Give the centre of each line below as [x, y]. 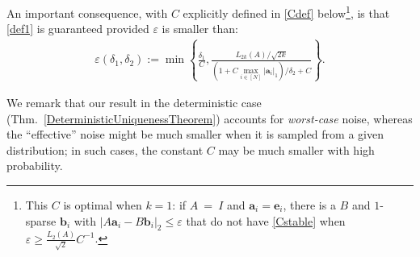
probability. [35, 166]
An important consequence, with [87, 12]
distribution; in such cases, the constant [105, 149]
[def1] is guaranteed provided [78, 29]
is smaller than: [200, 29]
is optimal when [103, 204]
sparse [41, 220]
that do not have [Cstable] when [266, 220]
